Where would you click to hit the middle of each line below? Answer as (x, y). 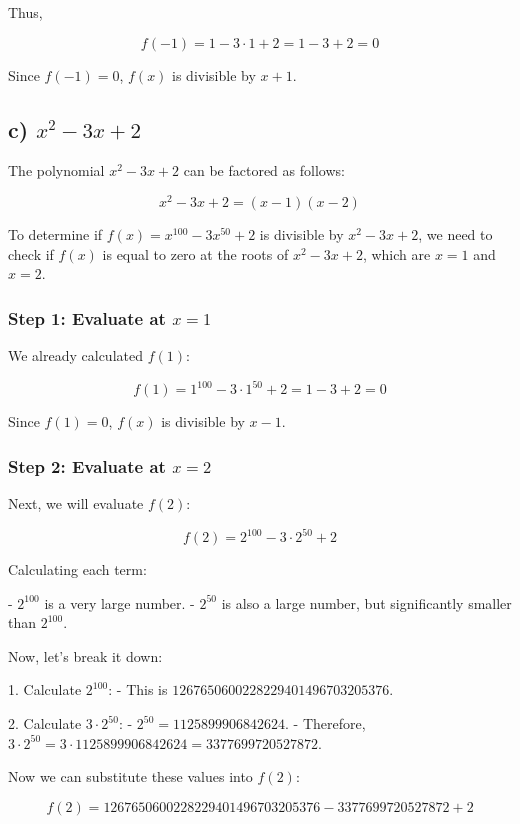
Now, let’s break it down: (85, 655)
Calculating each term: (77, 569)
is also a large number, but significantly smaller (366, 602)
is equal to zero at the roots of (195, 253)
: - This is (138, 689)
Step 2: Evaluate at (87, 465)
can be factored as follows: (264, 170)
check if (31, 253)
